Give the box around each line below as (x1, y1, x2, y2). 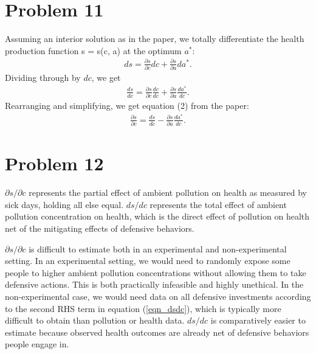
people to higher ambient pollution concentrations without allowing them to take (5, 266, 306, 279)
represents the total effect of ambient (149, 198, 287, 210)
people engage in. (5, 338, 69, 350)
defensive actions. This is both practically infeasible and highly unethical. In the (5, 278, 304, 291)
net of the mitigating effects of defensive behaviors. (5, 222, 194, 235)
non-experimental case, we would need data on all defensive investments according (5, 290, 311, 303)
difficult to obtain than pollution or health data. (5, 314, 185, 327)
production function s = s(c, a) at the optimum (5, 44, 182, 57)
